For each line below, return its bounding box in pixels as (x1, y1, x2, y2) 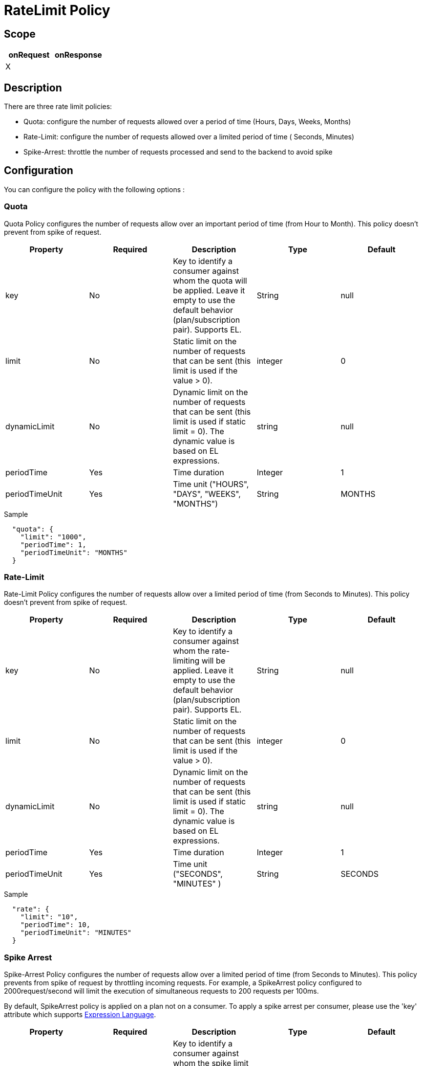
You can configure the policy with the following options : (4, 185, 185, 194)
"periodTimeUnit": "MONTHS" (20, 548, 127, 556)
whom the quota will (173, 275, 247, 286)
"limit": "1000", (20, 533, 86, 541)
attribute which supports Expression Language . (4, 1010, 156, 1019)
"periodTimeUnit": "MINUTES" (20, 929, 132, 937)
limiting (173, 656, 200, 666)
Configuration (4, 164, 73, 177)
